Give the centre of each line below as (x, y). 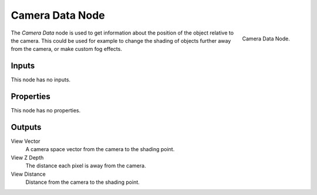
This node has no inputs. (41, 80)
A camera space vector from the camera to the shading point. (100, 149)
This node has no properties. (46, 111)
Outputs (26, 127)
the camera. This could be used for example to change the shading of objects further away (121, 40)
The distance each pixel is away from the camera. (86, 166)
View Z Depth (27, 158)
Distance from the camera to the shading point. (83, 182)
